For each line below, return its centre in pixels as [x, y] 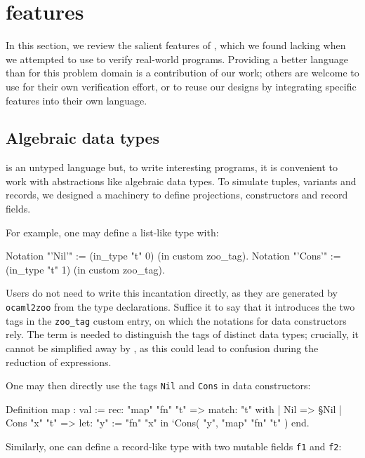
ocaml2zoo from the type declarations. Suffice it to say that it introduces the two [180, 307]
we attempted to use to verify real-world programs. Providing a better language [177, 59]
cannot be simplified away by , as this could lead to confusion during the [162, 348]
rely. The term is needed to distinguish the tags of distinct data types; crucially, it [182, 334]
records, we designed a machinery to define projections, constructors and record [177, 195]
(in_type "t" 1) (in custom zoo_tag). [85, 269]
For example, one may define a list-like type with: [112, 232]
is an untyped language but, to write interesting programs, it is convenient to [172, 167]
